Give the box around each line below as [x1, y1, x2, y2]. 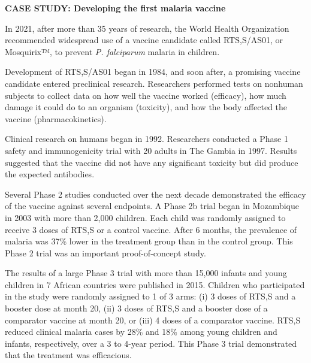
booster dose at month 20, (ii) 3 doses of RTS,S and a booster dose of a [5, 302, 268, 314]
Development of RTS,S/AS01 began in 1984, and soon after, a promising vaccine [5, 65, 301, 78]
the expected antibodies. [5, 168, 95, 180]
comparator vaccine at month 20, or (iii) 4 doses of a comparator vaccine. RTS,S [5, 313, 301, 326]
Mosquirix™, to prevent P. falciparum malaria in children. [5, 45, 220, 58]
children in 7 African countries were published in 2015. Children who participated [5, 278, 305, 291]
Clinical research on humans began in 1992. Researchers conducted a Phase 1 [5, 132, 289, 145]
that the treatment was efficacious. [5, 349, 132, 361]
